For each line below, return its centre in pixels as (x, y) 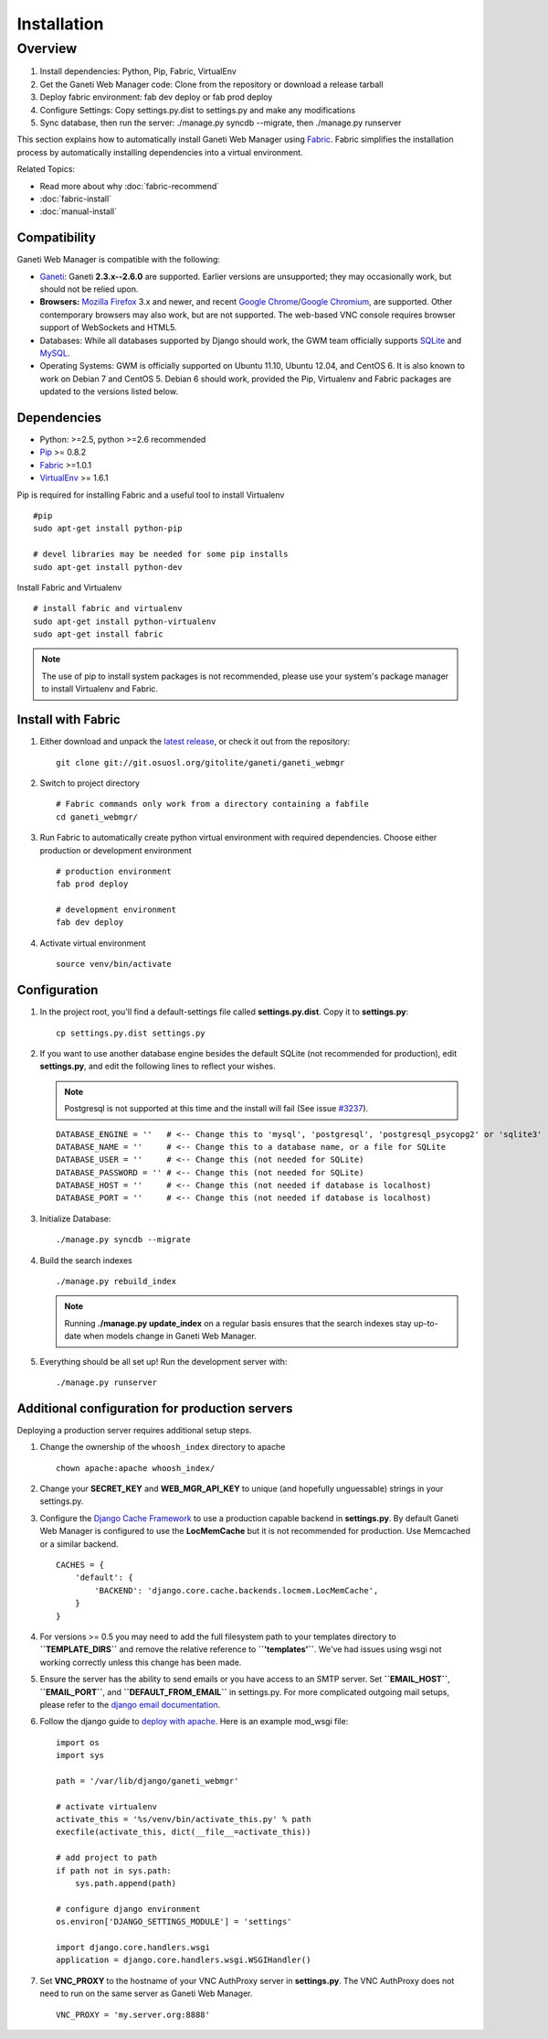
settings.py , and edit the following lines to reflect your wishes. (158, 1067)
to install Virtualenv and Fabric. (100, 689)
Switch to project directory (90, 783)
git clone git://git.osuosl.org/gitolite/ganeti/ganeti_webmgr (200, 762)
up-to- (426, 1323)
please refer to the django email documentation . (130, 1704)
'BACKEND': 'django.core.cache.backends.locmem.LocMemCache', (237, 1590)
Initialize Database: (75, 1218)
